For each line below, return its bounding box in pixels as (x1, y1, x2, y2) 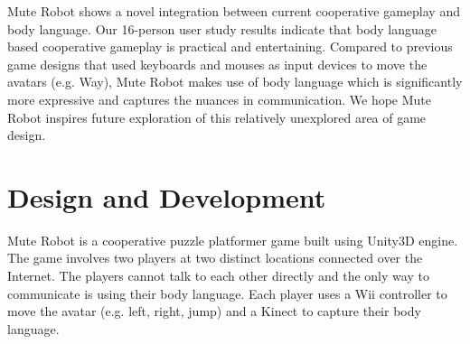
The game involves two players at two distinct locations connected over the (7, 248, 423, 267)
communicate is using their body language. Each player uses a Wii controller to (7, 284, 447, 302)
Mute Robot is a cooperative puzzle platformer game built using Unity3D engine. (7, 230, 458, 249)
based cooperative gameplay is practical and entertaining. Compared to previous (7, 37, 453, 56)
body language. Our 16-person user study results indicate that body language (7, 19, 437, 38)
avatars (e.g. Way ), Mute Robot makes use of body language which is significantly (7, 72, 463, 91)
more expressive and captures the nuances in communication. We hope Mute (7, 89, 432, 108)
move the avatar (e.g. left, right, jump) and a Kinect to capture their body (7, 302, 421, 321)
